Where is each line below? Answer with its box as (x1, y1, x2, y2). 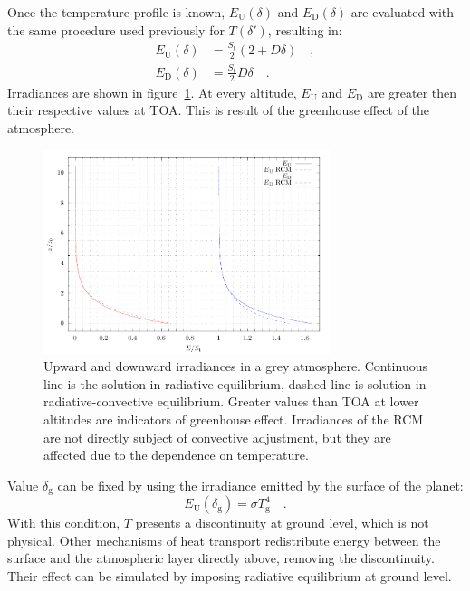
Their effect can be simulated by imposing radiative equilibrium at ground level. (7, 566, 452, 585)
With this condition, (7, 513, 120, 532)
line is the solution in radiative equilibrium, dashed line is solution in (43, 374, 427, 393)
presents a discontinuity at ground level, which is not (135, 513, 429, 532)
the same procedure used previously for (7, 20, 225, 39)
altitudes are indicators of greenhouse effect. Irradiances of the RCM (43, 409, 424, 428)
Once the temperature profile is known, (7, 3, 225, 21)
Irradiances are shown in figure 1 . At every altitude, (7, 82, 297, 101)
